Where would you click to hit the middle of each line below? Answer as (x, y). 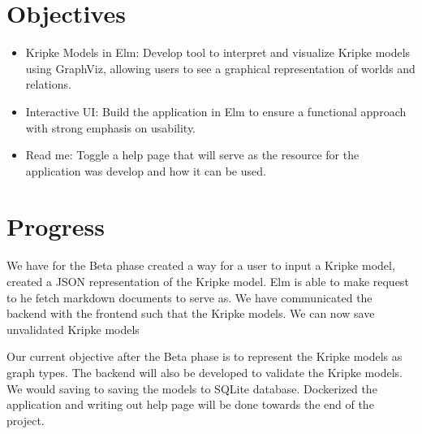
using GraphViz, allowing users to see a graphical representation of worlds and (220, 68)
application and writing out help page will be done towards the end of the (190, 404)
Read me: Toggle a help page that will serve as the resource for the (192, 155)
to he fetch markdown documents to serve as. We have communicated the (189, 297)
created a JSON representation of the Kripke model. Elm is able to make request (208, 281)
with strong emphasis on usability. (110, 127)
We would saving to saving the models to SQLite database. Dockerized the (192, 388)
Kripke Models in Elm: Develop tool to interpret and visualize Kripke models (218, 52)
